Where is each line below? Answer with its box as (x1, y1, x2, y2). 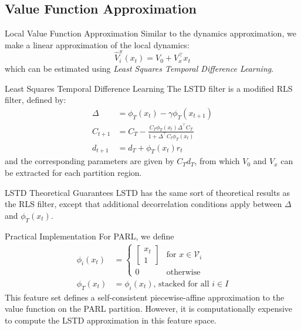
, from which (194, 155, 240, 167)
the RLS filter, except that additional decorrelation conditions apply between (5, 198, 282, 210)
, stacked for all (153, 279, 209, 288)
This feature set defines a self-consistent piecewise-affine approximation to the (5, 291, 285, 303)
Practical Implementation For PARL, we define (5, 229, 174, 242)
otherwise (166, 268, 201, 276)
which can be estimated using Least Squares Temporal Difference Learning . (5, 62, 274, 75)
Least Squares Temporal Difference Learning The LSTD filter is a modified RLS (5, 82, 293, 94)
